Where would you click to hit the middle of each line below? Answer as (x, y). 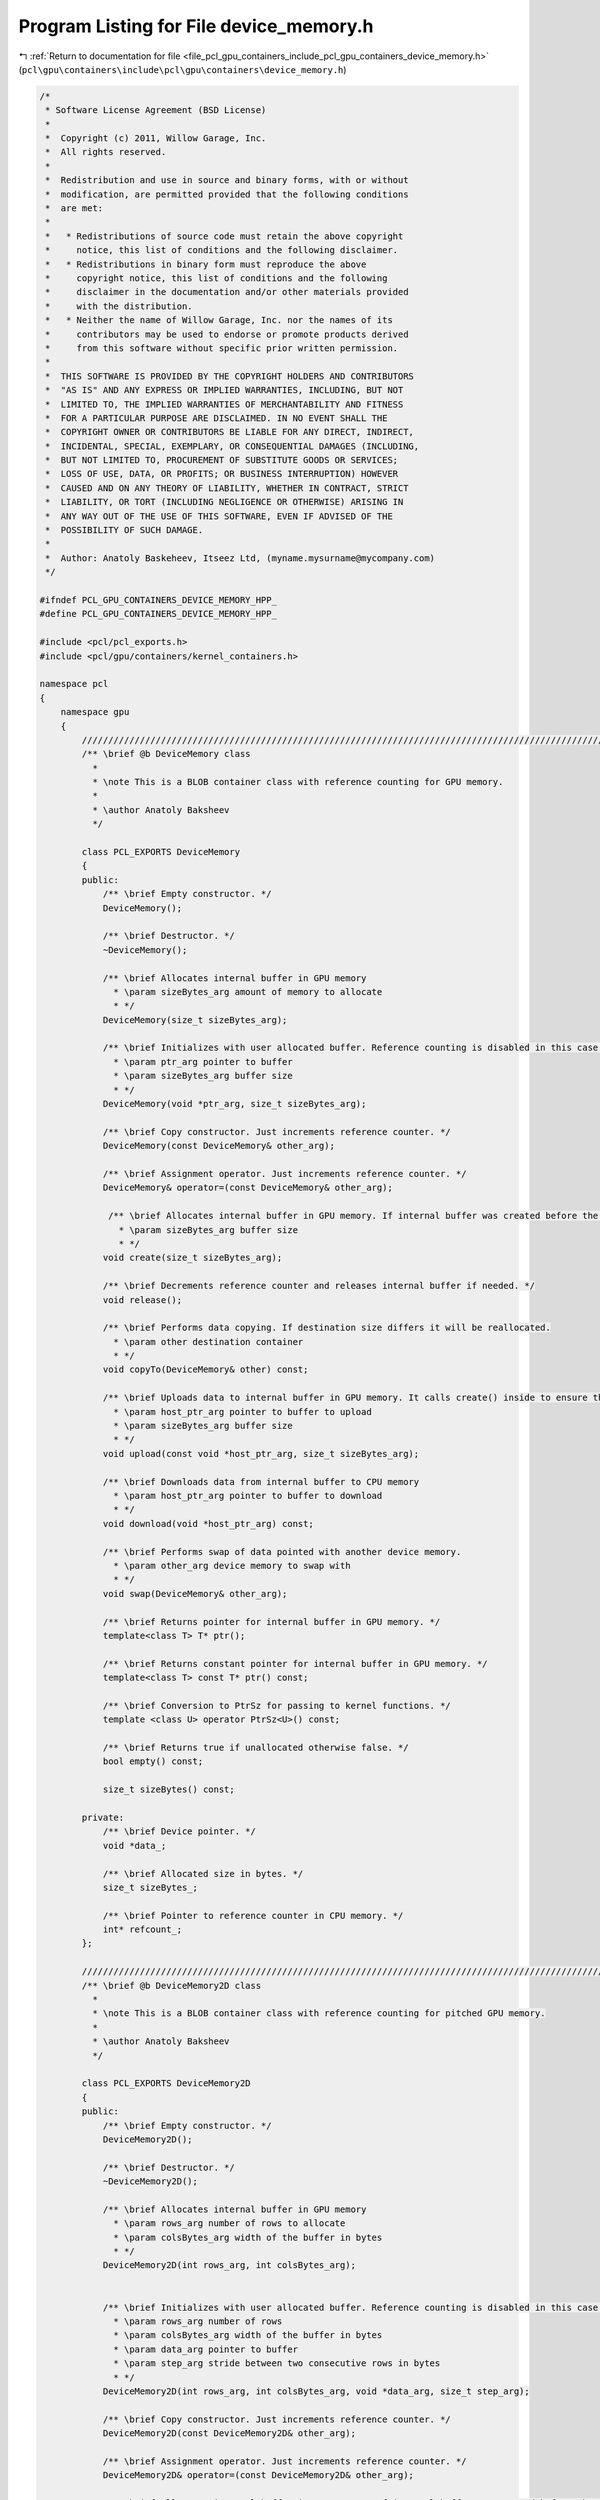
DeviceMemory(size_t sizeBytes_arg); (195, 1019)
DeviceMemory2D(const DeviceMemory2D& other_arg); (229, 2433)
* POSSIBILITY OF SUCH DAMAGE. (124, 530)
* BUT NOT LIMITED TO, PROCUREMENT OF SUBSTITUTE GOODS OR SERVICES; (222, 460)
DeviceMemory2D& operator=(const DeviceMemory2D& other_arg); (258, 2475)
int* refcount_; (142, 1929)
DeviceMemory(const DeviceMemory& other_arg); (218, 1146)
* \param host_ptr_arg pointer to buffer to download (248, 1495)
